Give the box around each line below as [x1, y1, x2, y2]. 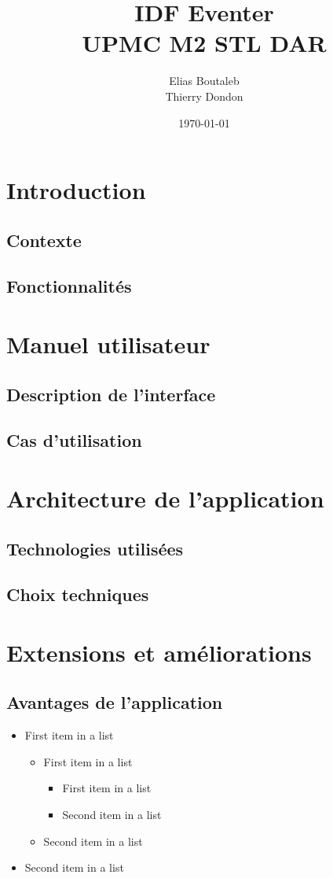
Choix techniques [6, 582, 149, 607]
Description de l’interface [6, 382, 216, 406]
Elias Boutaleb [169, 72, 240, 89]
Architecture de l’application [6, 481, 324, 514]
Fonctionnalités [6, 274, 132, 298]
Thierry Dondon [165, 87, 243, 104]
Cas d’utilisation [6, 428, 142, 452]
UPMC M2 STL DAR [82, 27, 327, 59]
